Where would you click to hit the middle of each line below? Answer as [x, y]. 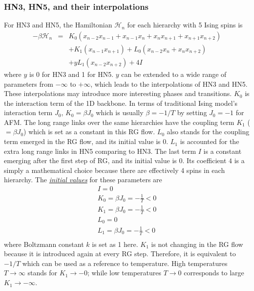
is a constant [222, 151]
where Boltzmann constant [44, 244]
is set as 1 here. [115, 244]
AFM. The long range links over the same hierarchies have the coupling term [119, 122]
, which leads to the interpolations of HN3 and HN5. [169, 84]
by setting [192, 112]
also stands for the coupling [208, 132]
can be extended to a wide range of [174, 74]
